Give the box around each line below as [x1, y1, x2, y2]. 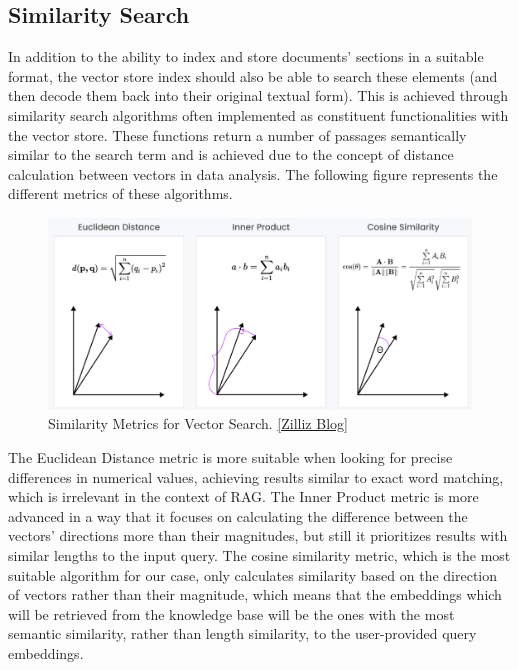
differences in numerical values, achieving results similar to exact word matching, [8, 466, 504, 487]
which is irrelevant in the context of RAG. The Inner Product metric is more [8, 486, 479, 507]
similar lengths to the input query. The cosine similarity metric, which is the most [8, 545, 511, 565]
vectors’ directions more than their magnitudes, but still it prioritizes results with [8, 525, 508, 546]
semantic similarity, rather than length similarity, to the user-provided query [8, 623, 477, 644]
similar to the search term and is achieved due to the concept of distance [8, 144, 454, 165]
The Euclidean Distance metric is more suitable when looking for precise [8, 447, 453, 468]
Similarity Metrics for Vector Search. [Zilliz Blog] [48, 413, 348, 434]
